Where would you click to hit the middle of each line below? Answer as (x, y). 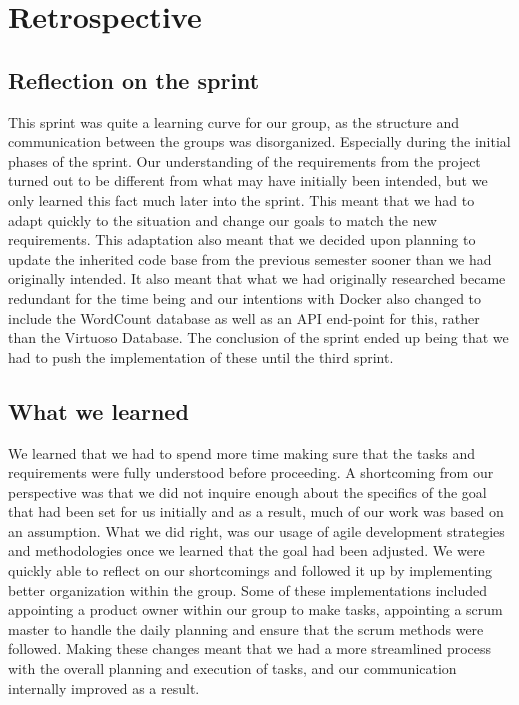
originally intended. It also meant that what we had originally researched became (257, 278)
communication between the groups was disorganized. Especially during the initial (259, 141)
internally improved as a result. (104, 687)
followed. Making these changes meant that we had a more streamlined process (250, 648)
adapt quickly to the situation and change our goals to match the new (222, 219)
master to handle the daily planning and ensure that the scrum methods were (246, 628)
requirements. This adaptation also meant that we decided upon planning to (242, 239)
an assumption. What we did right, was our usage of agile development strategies (256, 530)
